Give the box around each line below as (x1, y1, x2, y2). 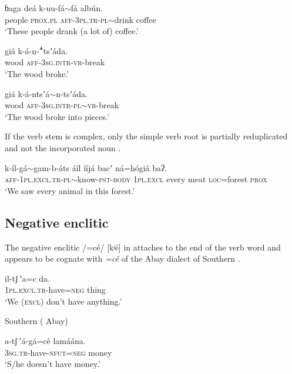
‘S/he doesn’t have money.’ (5, 358, 101, 370)
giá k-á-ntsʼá (5, 87, 50, 99)
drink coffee (114, 13, 156, 25)
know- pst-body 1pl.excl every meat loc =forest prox (77, 173, 267, 185)
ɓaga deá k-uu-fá (5, 2, 65, 14)
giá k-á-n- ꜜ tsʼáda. (5, 44, 68, 56)
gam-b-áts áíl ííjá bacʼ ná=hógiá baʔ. (33, 161, 167, 173)
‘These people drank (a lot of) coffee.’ (5, 25, 139, 37)
